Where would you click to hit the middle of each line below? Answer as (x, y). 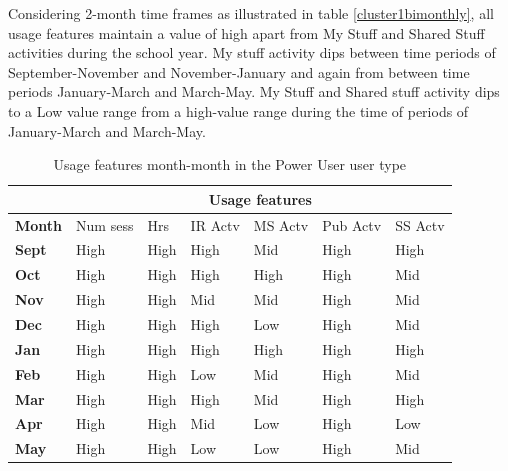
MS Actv (281, 224)
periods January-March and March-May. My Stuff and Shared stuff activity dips (254, 91)
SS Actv (420, 224)
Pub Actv (352, 224)
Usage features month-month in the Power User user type (230, 164)
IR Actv (215, 224)
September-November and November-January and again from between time (239, 71)
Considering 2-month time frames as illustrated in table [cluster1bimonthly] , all (251, 13)
